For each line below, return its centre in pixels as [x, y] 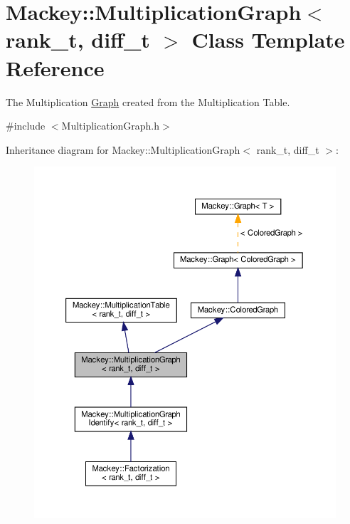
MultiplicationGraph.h [111, 126]
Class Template [268, 40]
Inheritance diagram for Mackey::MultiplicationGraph [123, 149]
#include [26, 126]
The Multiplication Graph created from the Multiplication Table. [148, 101]
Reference [55, 67]
